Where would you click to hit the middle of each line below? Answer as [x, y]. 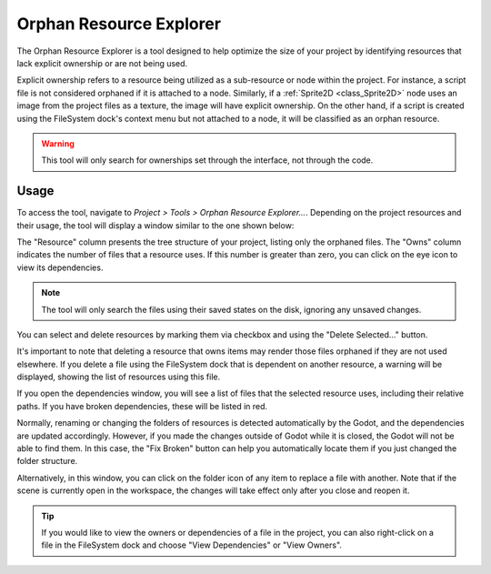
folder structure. [47, 461]
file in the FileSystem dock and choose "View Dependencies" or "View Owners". [192, 545]
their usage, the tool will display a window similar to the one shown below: [155, 225]
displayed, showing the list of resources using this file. [119, 377]
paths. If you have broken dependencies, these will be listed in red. [142, 406]
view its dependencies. [60, 267]
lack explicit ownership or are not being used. [102, 63]
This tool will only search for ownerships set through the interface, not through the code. [207, 160]
